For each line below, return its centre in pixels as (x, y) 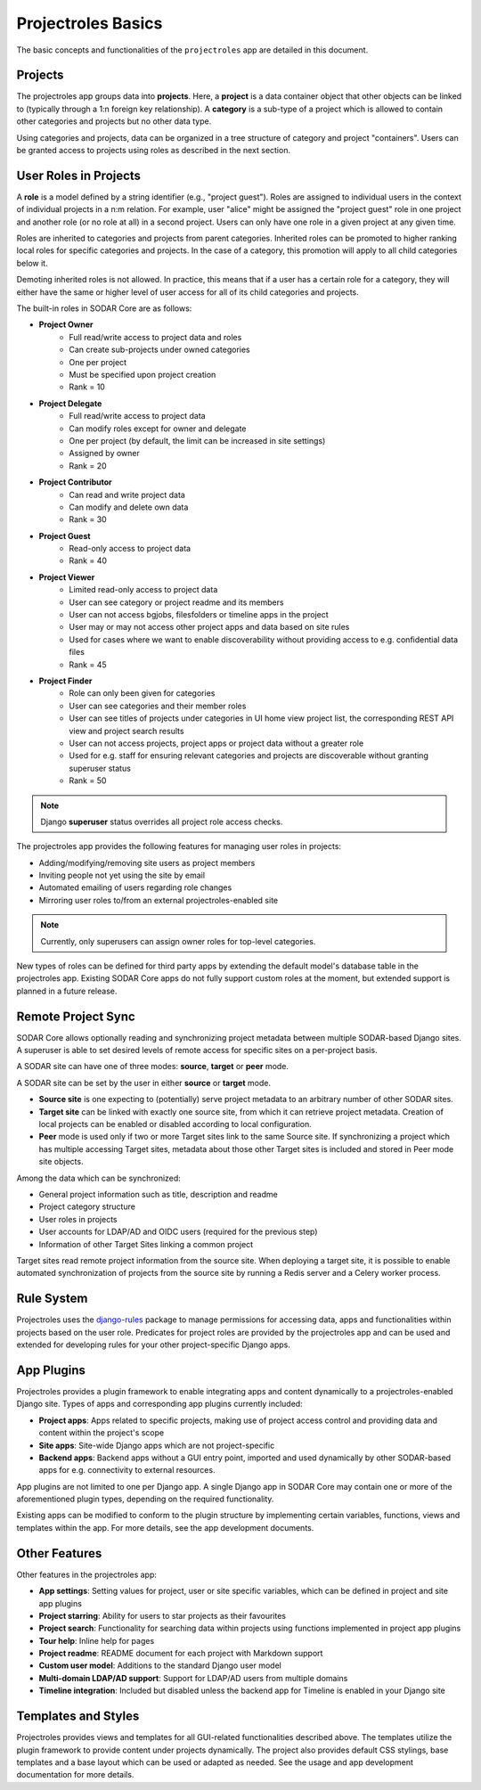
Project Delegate (70, 403)
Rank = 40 (88, 560)
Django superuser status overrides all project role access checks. (162, 821)
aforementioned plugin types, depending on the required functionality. (145, 1499)
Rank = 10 (87, 387)
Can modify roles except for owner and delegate (158, 429)
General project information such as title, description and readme (158, 1194)
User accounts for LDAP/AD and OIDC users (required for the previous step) (178, 1232)
